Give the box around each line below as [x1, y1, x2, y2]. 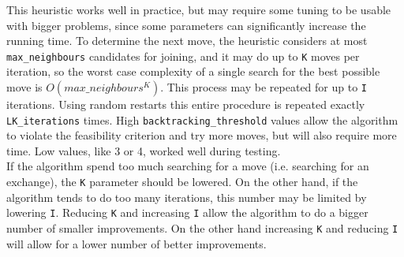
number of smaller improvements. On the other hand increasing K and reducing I [6, 219, 398, 236]
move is [6, 79, 43, 95]
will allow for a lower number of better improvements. [6, 235, 267, 251]
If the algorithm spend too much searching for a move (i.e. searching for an [6, 158, 369, 174]
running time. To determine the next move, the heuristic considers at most [6, 32, 368, 49]
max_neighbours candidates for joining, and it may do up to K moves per [6, 47, 360, 64]
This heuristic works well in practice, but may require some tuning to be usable [6, 2, 391, 17]
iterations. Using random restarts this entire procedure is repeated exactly [6, 96, 365, 113]
